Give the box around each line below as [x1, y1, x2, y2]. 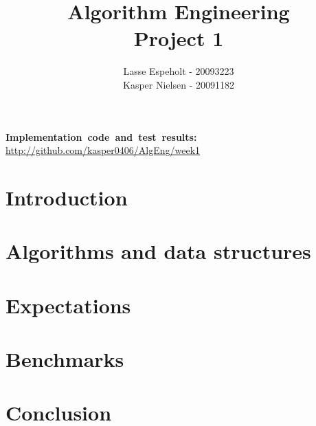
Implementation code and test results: [5, 129, 197, 144]
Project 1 [133, 24, 224, 52]
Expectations [5, 291, 131, 319]
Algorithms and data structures [5, 237, 311, 265]
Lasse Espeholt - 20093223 [123, 64, 234, 78]
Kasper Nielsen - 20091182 [123, 77, 234, 91]
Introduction [5, 183, 128, 211]
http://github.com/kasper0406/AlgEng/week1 [5, 143, 201, 157]
